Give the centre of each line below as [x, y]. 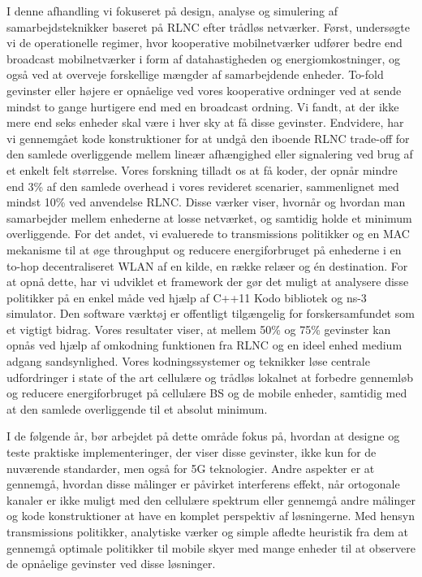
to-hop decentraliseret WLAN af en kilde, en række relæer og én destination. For [207, 265]
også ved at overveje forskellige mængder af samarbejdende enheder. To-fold [195, 74]
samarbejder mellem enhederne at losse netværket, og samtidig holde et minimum [209, 217]
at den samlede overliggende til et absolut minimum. [137, 408]
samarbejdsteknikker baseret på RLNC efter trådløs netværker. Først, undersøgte [208, 26]
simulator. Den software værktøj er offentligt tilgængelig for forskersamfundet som [211, 313]
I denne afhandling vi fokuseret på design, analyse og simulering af [172, 11]
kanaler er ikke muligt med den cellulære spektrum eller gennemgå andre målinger [211, 499]
